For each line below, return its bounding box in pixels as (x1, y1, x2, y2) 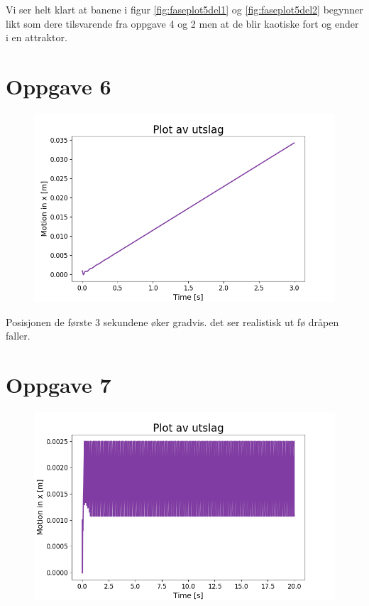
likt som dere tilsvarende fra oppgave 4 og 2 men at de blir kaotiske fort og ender (6, 16, 359, 31)
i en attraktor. (6, 30, 67, 45)
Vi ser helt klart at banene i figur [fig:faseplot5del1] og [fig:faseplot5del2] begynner (6, 2, 363, 16)
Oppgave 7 (6, 369, 111, 399)
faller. (6, 328, 31, 343)
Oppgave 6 (6, 71, 111, 100)
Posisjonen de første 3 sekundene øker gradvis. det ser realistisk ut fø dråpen (6, 314, 339, 329)
